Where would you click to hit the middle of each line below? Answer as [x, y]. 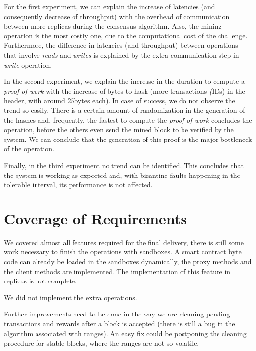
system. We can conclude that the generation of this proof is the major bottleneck [128, 139]
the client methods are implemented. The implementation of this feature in [117, 271]
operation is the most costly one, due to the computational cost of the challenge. [126, 35]
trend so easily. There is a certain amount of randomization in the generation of [125, 110]
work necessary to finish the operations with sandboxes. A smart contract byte [123, 252]
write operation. [28, 64]
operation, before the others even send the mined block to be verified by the [119, 129]
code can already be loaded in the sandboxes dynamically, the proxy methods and [128, 261]
